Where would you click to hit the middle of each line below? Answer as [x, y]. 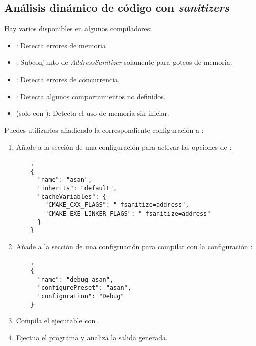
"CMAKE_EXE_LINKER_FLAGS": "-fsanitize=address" [128, 213]
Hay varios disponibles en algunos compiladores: [78, 28]
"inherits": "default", [77, 188]
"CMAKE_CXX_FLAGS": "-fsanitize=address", [117, 205]
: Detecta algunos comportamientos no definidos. [91, 96]
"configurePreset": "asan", [84, 288]
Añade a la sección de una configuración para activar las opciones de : [124, 147]
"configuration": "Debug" [81, 296]
